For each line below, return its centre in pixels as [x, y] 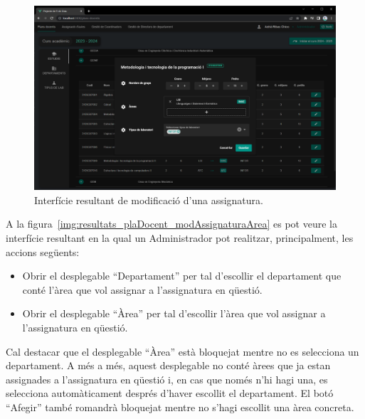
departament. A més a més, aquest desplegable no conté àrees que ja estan [168, 365]
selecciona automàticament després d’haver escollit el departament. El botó [170, 393]
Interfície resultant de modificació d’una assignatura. [149, 200]
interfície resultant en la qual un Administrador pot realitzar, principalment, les [180, 237]
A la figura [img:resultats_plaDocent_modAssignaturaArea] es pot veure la [171, 224]
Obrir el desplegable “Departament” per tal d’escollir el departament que [182, 276]
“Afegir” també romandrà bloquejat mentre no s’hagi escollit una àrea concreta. [180, 407]
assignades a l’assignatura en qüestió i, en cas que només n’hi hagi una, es [167, 379]
